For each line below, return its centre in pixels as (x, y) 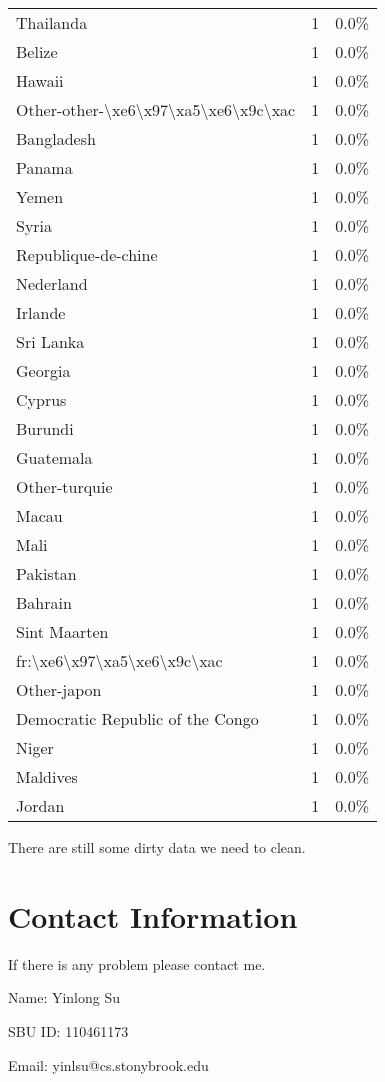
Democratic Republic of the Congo (137, 718)
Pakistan (46, 573)
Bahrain (44, 602)
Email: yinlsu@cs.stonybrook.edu (108, 1064)
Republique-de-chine (87, 254)
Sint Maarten (62, 631)
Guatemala (54, 457)
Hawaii (40, 80)
